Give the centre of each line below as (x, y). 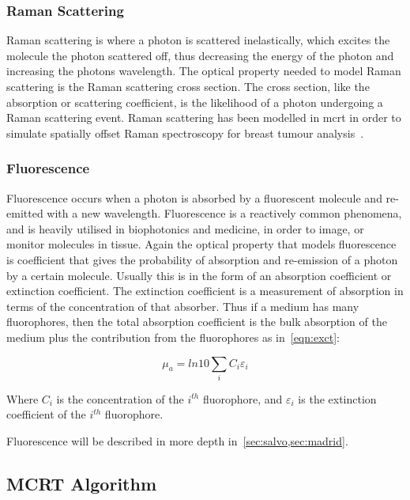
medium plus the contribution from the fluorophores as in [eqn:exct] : (173, 337)
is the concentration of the (120, 398)
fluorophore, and (243, 398)
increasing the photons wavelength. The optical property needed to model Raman (204, 71)
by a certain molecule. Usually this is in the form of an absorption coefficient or (199, 275)
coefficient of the (46, 414)
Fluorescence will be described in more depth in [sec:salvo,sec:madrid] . (177, 441)
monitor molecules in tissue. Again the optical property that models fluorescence (201, 244)
